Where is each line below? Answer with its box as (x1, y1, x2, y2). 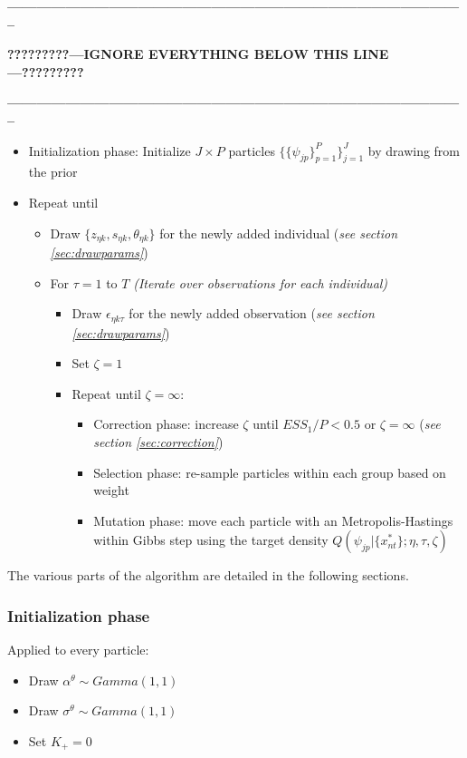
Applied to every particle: (7, 640, 149, 659)
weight (93, 481, 129, 500)
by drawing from (367, 141, 461, 160)
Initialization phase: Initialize (28, 141, 191, 160)
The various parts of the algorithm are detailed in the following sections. (7, 566, 409, 585)
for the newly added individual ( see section (159, 223, 398, 242)
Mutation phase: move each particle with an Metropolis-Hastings (93, 510, 453, 530)
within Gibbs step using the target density (93, 530, 329, 549)
